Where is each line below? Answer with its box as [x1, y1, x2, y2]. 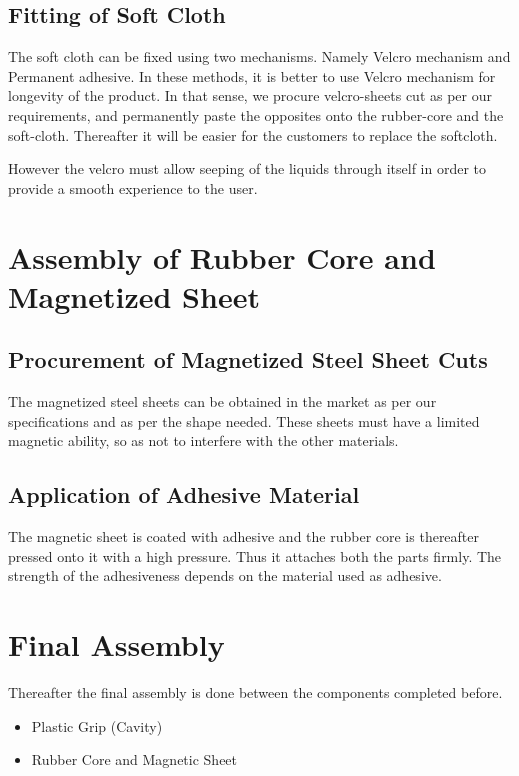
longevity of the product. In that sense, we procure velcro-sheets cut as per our [8, 85, 492, 106]
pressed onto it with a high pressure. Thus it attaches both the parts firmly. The [8, 545, 502, 566]
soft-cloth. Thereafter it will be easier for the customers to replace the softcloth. [8, 124, 498, 145]
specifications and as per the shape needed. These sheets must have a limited [8, 410, 480, 431]
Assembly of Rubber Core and [8, 236, 436, 277]
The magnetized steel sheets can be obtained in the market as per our [8, 391, 437, 412]
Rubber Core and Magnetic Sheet [31, 749, 238, 770]
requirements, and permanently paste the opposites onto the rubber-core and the [8, 104, 504, 125]
